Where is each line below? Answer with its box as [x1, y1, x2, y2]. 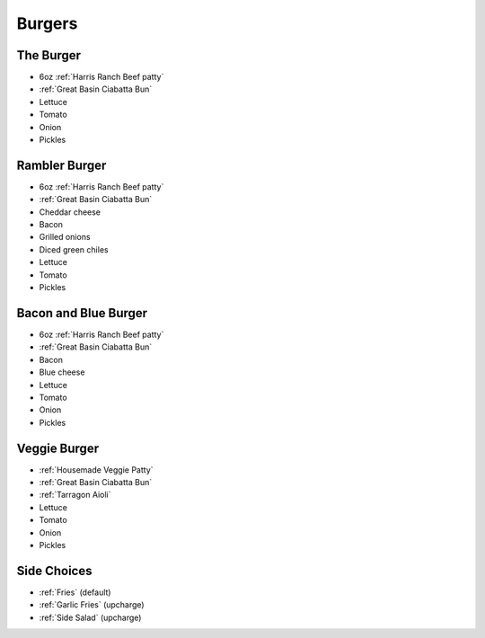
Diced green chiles [39, 244, 109, 255]
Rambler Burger [16, 157, 107, 173]
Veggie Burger [16, 440, 99, 456]
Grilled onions [39, 232, 91, 243]
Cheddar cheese [39, 207, 101, 217]
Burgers [16, 13, 78, 33]
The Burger [16, 48, 81, 63]
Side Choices [16, 563, 93, 579]
